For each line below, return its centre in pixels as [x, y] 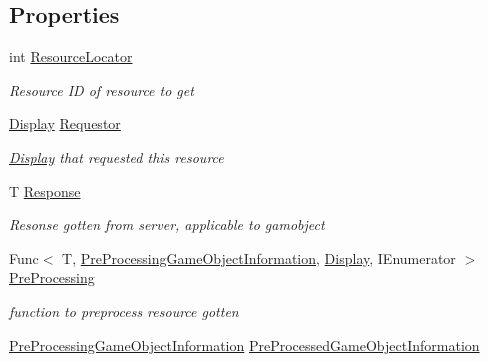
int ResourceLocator [71, 56]
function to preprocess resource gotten [124, 310]
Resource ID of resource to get [101, 89]
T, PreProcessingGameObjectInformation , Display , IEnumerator [259, 257]
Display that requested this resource [116, 156]
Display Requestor [65, 123]
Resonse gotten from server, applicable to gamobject [167, 224]
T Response [45, 190]
